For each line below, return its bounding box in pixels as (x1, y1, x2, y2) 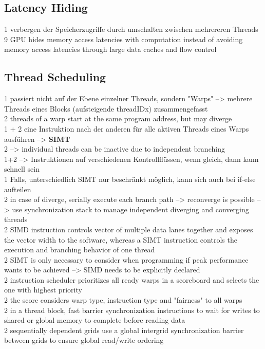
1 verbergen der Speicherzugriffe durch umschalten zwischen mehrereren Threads (4, 24, 258, 34)
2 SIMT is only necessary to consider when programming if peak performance (4, 254, 249, 265)
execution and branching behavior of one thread (4, 244, 155, 255)
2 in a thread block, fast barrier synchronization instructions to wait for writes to (4, 304, 260, 315)
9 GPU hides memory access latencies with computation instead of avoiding (4, 33, 243, 44)
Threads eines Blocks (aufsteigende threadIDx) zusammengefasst (4, 103, 208, 114)
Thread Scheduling (4, 69, 106, 85)
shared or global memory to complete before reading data (4, 315, 185, 325)
